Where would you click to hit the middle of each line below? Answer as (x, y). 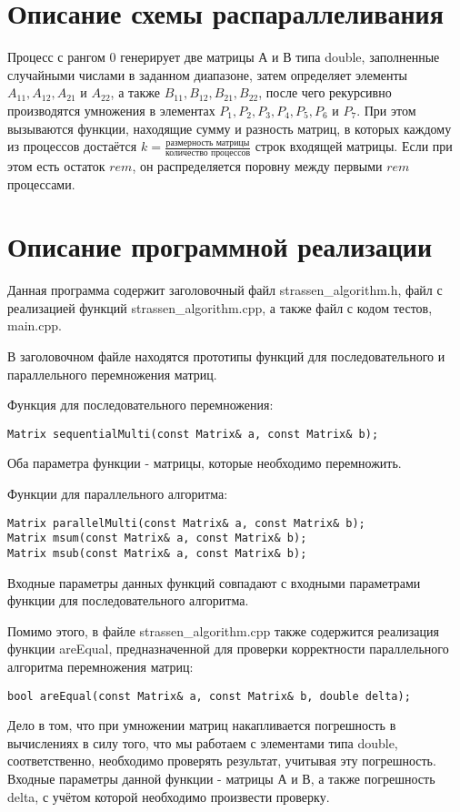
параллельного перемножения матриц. (112, 374)
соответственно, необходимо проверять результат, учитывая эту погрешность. (222, 761)
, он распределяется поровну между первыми (257, 165)
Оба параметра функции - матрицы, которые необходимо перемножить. (205, 463)
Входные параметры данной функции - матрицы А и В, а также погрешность (221, 779)
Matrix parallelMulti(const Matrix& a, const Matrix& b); (186, 523)
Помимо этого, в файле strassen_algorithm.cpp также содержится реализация (223, 630)
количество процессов (208, 152)
